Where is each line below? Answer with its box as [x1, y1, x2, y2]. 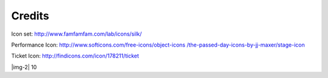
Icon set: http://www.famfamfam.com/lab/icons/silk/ [11, 30, 142, 37]
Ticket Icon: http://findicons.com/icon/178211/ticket [11, 52, 139, 60]
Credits [11, 9, 50, 22]
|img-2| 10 [11, 63, 37, 71]
